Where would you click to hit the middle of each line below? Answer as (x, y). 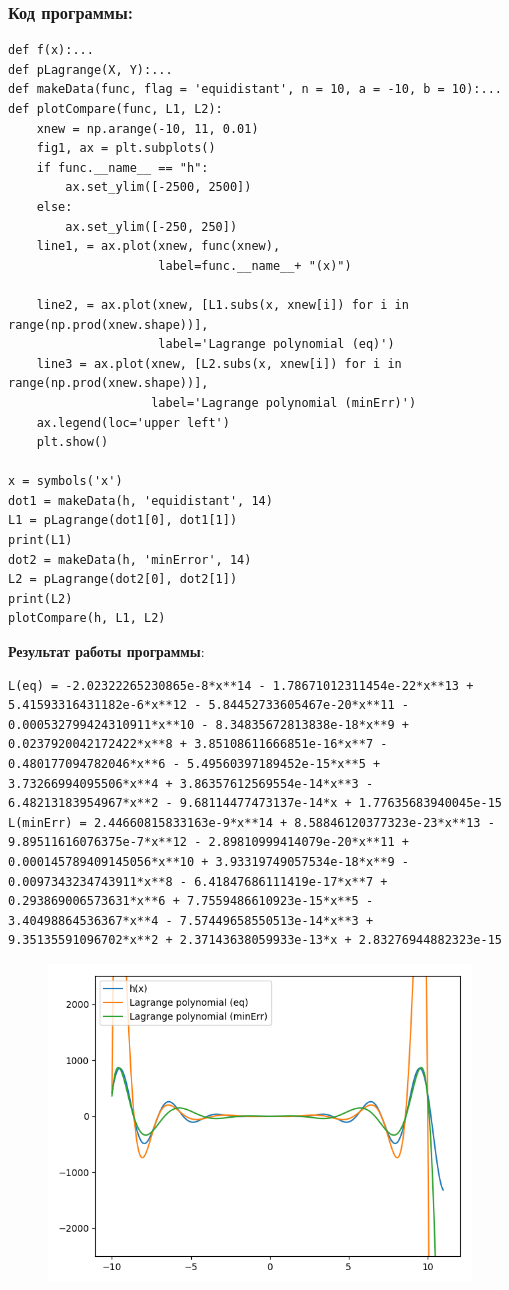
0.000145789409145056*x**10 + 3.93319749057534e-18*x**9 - (208, 861)
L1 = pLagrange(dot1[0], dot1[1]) (123, 520)
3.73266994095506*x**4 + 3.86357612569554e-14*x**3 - (191, 783)
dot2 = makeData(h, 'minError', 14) (130, 559)
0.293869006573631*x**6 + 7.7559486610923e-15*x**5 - (191, 901)
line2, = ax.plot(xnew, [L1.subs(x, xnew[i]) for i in (222, 304)
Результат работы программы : (106, 651)
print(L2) (40, 598)
